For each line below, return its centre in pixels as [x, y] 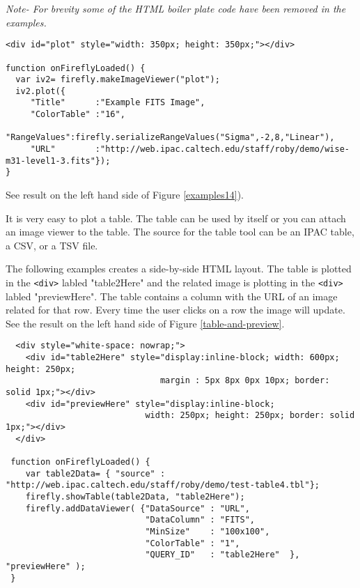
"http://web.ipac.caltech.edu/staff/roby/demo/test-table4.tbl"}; [163, 485]
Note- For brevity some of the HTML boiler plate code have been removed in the [176, 8]
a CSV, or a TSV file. [52, 245]
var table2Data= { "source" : [95, 473]
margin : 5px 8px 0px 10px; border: [245, 381]
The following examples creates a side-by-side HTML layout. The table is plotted [179, 269]
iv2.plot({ [40, 91]
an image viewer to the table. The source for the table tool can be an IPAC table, [180, 232]
